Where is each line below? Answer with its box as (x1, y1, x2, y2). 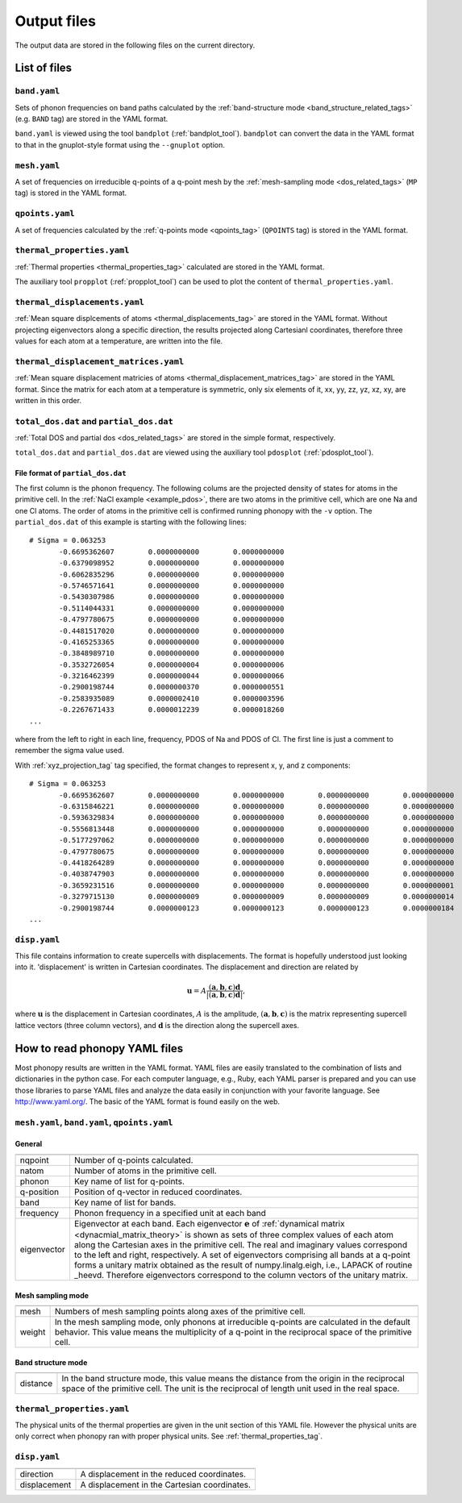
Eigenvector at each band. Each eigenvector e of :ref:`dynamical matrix (73, 1218, 345, 1229)
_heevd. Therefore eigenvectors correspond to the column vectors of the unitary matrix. (73, 1270, 409, 1281)
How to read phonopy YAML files (15, 1041, 184, 1055)
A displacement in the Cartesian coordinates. (80, 1479, 252, 1490)
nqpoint (19, 1154, 49, 1165)
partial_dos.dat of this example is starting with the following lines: (15, 517, 247, 527)
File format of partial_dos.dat (15, 468, 127, 478)
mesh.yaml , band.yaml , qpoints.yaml (15, 1117, 173, 1128)
